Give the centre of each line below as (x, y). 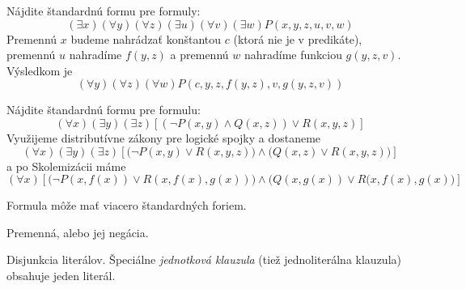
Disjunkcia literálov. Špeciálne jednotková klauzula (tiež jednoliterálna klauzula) (204, 259)
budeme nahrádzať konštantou (146, 38)
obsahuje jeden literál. (61, 275)
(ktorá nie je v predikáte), (298, 38)
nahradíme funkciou (293, 55)
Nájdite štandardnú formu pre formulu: (104, 110)
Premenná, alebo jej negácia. (78, 232)
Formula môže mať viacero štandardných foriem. (127, 205)
